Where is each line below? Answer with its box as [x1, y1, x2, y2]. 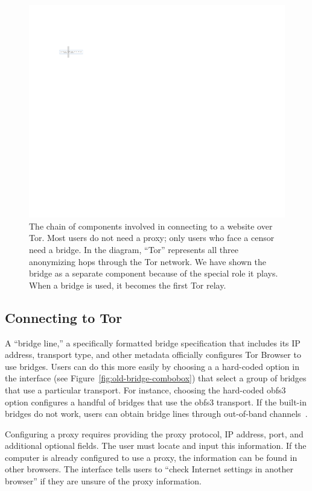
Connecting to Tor [5, 308, 123, 327]
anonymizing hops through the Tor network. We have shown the [29, 255, 267, 267]
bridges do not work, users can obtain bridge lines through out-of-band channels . [5, 407, 308, 420]
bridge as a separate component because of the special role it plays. [29, 267, 278, 280]
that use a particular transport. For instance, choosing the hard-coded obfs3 [5, 383, 286, 396]
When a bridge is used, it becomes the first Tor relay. [29, 278, 226, 291]
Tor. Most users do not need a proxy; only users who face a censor [29, 231, 275, 244]
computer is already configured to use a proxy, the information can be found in [5, 451, 298, 463]
